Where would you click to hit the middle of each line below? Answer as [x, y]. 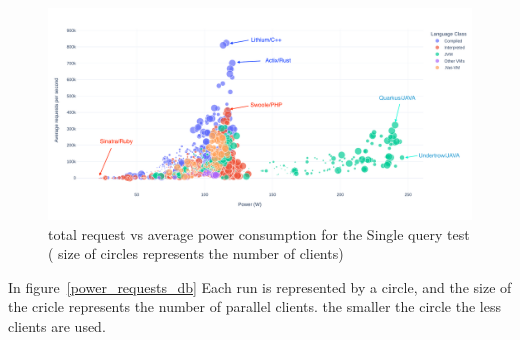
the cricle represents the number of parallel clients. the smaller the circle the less [254, 306]
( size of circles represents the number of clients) [196, 253]
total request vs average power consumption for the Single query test [259, 233]
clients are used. [57, 325]
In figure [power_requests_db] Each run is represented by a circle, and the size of [260, 286]
